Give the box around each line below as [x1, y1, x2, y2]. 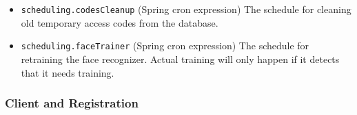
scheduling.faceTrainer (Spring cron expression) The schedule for [21, 38, 309, 53]
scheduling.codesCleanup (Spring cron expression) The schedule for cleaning [21, 2, 351, 16]
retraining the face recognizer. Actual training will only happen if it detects [21, 51, 340, 66]
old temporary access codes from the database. [21, 15, 218, 29]
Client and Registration [5, 94, 139, 112]
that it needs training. [21, 65, 114, 79]
